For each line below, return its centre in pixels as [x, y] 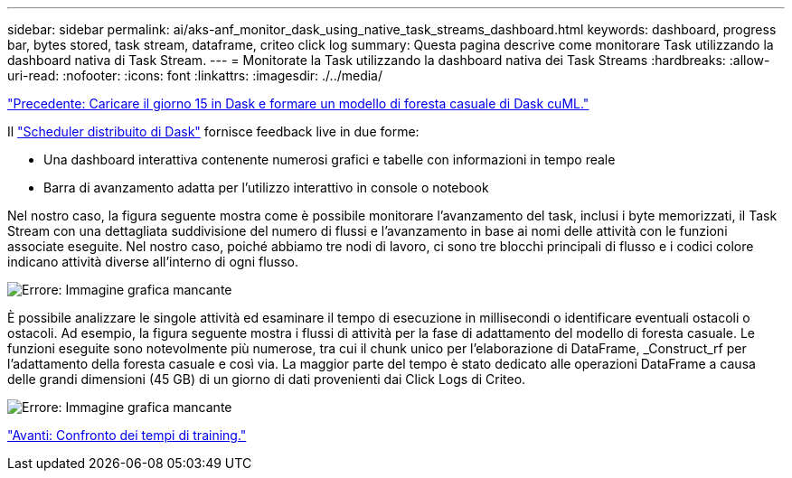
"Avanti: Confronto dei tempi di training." [127, 435]
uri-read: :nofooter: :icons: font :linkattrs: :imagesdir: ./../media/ [195, 75]
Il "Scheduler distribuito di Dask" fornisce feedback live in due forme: [213, 131]
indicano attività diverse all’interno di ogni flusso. [153, 262]
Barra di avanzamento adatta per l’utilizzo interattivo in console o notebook [266, 187]
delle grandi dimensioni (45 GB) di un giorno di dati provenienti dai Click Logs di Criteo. [267, 379]
